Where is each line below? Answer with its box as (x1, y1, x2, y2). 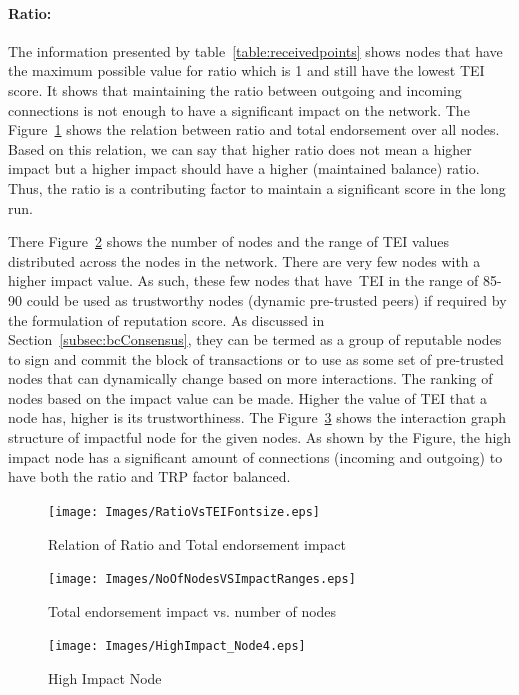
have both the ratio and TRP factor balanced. (8, 466, 291, 487)
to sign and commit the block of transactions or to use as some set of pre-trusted (8, 348, 504, 369)
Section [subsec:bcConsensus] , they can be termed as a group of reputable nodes (8, 329, 502, 350)
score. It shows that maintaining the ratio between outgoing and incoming (8, 79, 462, 100)
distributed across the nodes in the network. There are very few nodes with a (8, 250, 481, 271)
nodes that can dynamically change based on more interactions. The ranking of (8, 368, 493, 389)
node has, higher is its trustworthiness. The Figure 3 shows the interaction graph (8, 407, 507, 428)
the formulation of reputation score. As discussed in (8, 309, 325, 330)
